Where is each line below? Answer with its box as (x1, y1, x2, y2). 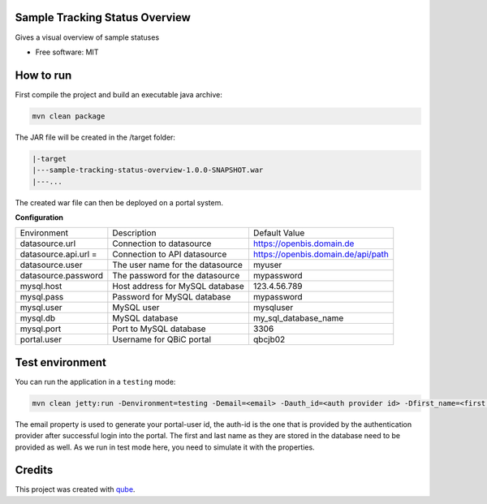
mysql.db (19, 312, 56, 324)
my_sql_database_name (252, 312, 344, 324)
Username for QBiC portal (112, 334, 211, 345)
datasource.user (19, 260, 83, 271)
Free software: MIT (35, 47, 99, 57)
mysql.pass (19, 291, 64, 303)
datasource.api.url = (19, 248, 97, 260)
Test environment (15, 355, 107, 369)
